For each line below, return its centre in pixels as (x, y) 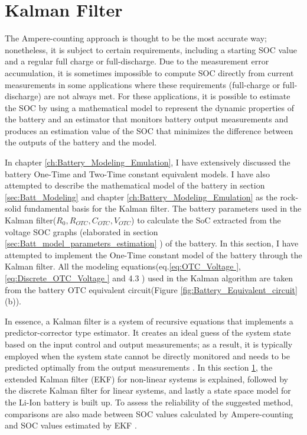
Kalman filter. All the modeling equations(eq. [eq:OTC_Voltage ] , (123, 266)
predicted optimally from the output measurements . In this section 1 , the (139, 367)
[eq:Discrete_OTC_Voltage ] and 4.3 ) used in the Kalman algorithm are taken (149, 278)
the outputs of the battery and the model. (81, 142)
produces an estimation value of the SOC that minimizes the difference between (149, 130)
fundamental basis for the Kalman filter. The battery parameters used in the (163, 208)
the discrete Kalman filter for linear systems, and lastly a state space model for (148, 390)
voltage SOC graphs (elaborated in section (81, 231)
